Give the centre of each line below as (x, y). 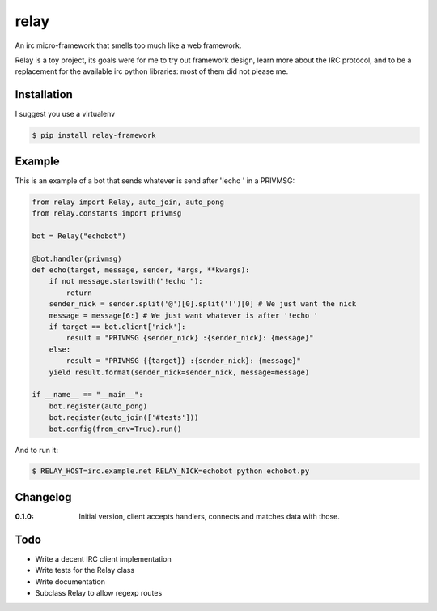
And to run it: (36, 450)
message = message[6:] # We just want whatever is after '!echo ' (184, 315)
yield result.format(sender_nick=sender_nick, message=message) (179, 372)
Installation (44, 94)
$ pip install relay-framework (94, 135)
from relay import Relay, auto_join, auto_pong (128, 202)
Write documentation (70, 581)
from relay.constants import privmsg (107, 214)
